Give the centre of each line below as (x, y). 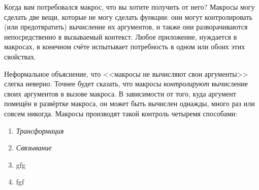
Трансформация (40, 130)
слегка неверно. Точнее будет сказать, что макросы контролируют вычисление (126, 84)
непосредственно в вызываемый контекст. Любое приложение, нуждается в (121, 36)
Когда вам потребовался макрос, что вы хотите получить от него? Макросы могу (129, 7)
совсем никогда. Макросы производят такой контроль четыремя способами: (121, 113)
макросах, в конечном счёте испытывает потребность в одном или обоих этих (125, 46)
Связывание (34, 148)
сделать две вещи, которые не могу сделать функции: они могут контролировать (128, 17)
